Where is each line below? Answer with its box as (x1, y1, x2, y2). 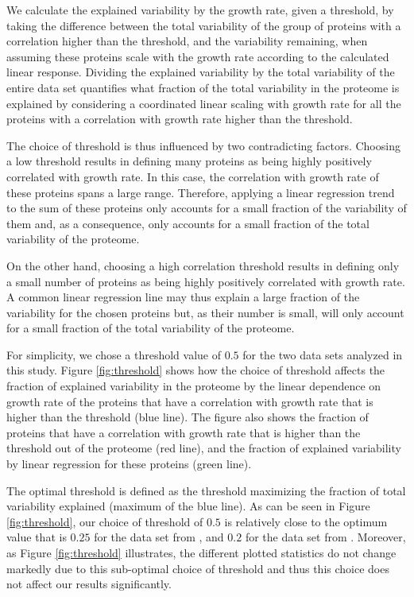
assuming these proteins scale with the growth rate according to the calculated (6, 48, 389, 64)
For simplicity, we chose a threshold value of (6, 346, 221, 362)
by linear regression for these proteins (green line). (6, 456, 252, 472)
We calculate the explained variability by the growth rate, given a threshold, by (6, 2, 394, 17)
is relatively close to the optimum (224, 513, 388, 529)
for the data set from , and (94, 529, 224, 545)
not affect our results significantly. (6, 576, 172, 592)
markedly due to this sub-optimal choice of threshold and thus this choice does (6, 560, 389, 576)
